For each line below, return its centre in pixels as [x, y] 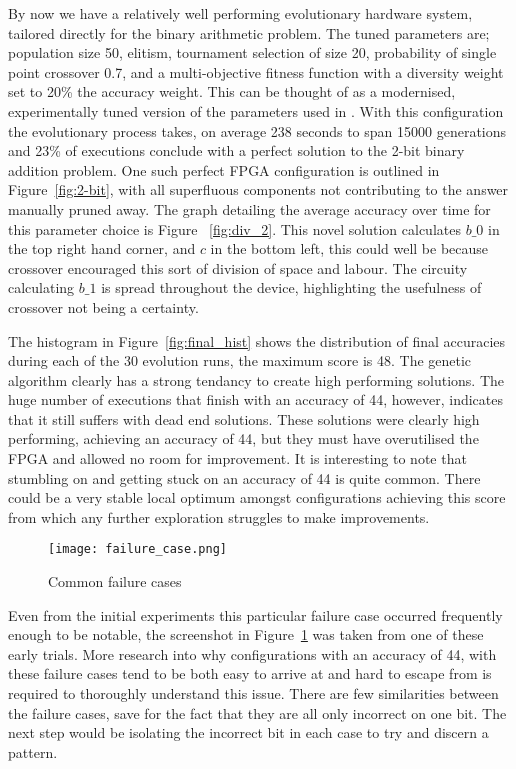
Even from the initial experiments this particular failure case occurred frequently [255, 614]
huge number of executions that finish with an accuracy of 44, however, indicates [256, 399]
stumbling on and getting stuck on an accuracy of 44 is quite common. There [244, 477]
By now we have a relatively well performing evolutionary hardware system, [240, 13]
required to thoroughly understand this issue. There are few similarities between [253, 693]
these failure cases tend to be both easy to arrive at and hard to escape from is [250, 673]
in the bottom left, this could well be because [349, 248]
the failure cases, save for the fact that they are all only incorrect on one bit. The [257, 712]
